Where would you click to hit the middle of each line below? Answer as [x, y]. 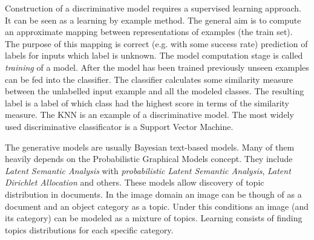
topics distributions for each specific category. [89, 229]
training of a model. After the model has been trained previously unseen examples [157, 67]
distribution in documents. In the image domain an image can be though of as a [153, 194]
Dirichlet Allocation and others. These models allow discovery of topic [135, 182]
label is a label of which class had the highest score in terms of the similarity [147, 102]
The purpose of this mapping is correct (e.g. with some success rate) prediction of [156, 43]
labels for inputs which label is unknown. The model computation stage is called [154, 55]
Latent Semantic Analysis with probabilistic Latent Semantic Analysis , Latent [148, 170]
